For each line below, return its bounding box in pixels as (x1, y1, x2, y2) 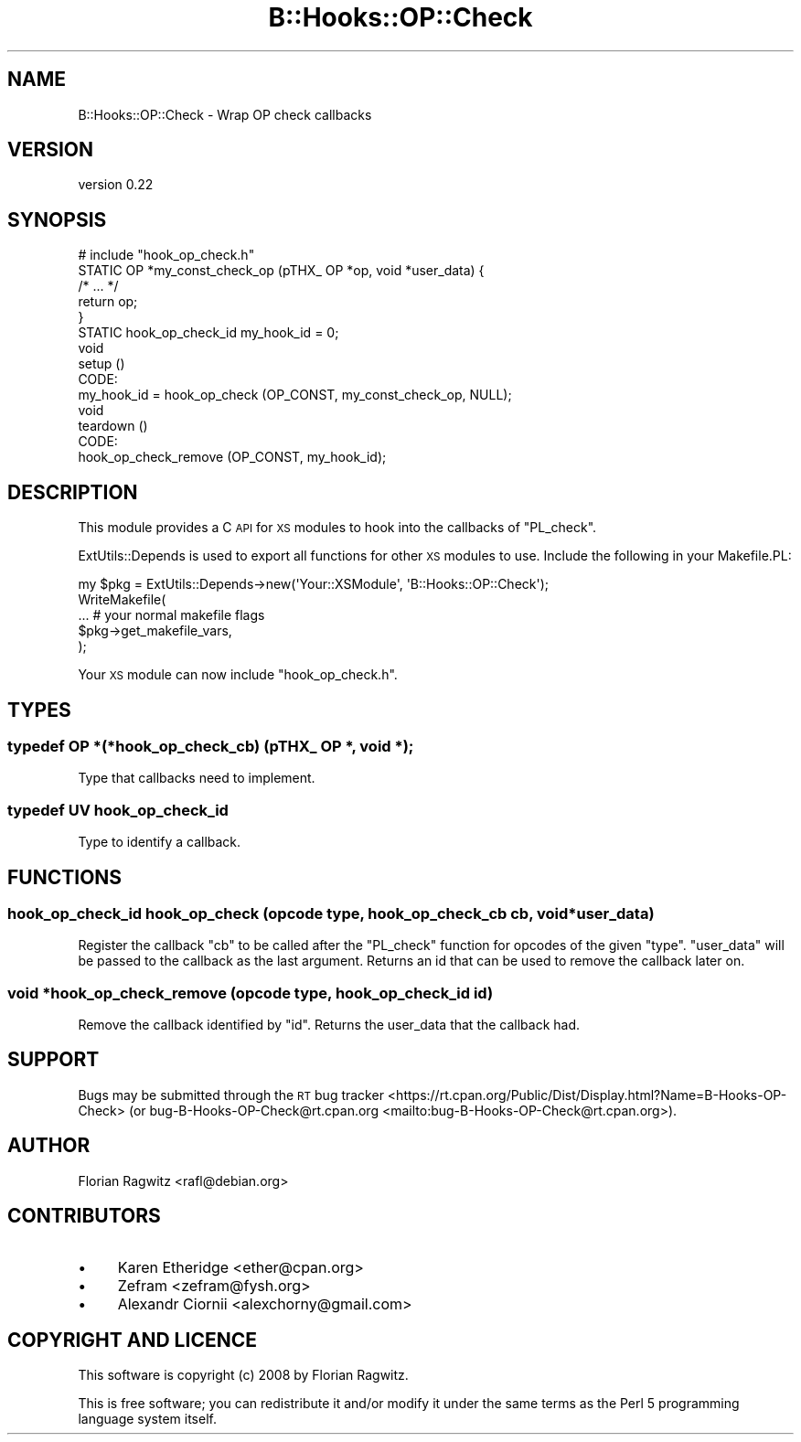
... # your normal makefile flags (78, 607, 265, 624)
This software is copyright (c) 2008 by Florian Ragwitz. (78, 1367, 409, 1383)
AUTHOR (7, 1134, 91, 1158)
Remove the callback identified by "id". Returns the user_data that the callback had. (78, 1017, 581, 1033)
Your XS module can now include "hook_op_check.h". (78, 667, 398, 683)
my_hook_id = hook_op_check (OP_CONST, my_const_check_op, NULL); (78, 387, 512, 403)
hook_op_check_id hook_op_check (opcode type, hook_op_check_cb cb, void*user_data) (7, 903, 655, 923)
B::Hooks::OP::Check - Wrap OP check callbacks (78, 106, 372, 123)
